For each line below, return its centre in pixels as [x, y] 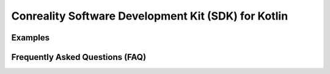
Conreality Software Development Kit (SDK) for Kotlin [150, 16]
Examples [31, 38]
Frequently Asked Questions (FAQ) [79, 57]
